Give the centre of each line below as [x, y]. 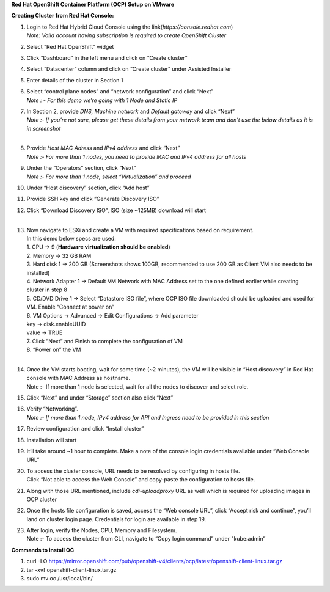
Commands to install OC [43, 550]
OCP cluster [42, 499]
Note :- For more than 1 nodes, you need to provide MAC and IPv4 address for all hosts [137, 156]
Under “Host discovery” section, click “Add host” [88, 188]
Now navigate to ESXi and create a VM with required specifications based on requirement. [140, 230]
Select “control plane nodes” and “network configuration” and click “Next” [120, 92]
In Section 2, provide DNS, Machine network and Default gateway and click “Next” [131, 111]
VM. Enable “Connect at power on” [71, 307]
